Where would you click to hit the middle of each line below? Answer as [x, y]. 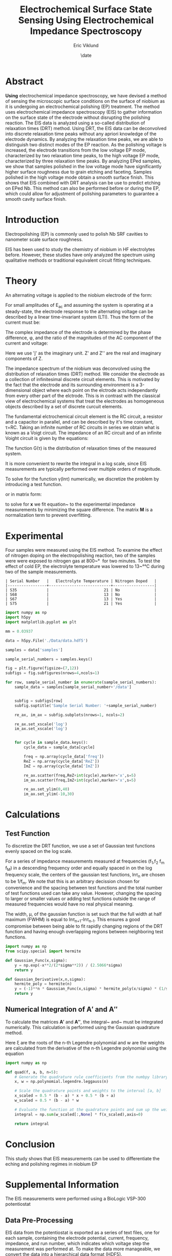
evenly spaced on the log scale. [39, 851]
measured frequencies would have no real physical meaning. [70, 904]
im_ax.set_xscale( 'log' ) [41, 729]
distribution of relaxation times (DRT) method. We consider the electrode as [85, 374]
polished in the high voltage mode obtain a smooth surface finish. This [80, 177]
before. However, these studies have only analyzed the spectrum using [80, 255]
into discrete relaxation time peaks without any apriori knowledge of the [81, 134]
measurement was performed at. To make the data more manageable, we [83, 1249]
